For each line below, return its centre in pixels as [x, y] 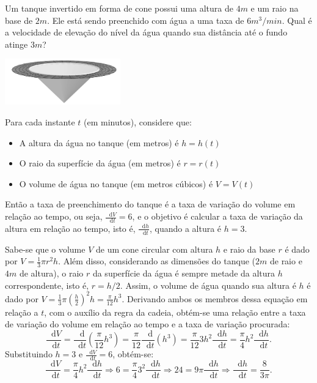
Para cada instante [40, 122]
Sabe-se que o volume [45, 249]
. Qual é [297, 20]
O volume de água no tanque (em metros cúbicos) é [116, 183]
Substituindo [29, 354]
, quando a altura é [185, 228]
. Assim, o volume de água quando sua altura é [208, 285]
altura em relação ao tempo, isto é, [70, 228]
